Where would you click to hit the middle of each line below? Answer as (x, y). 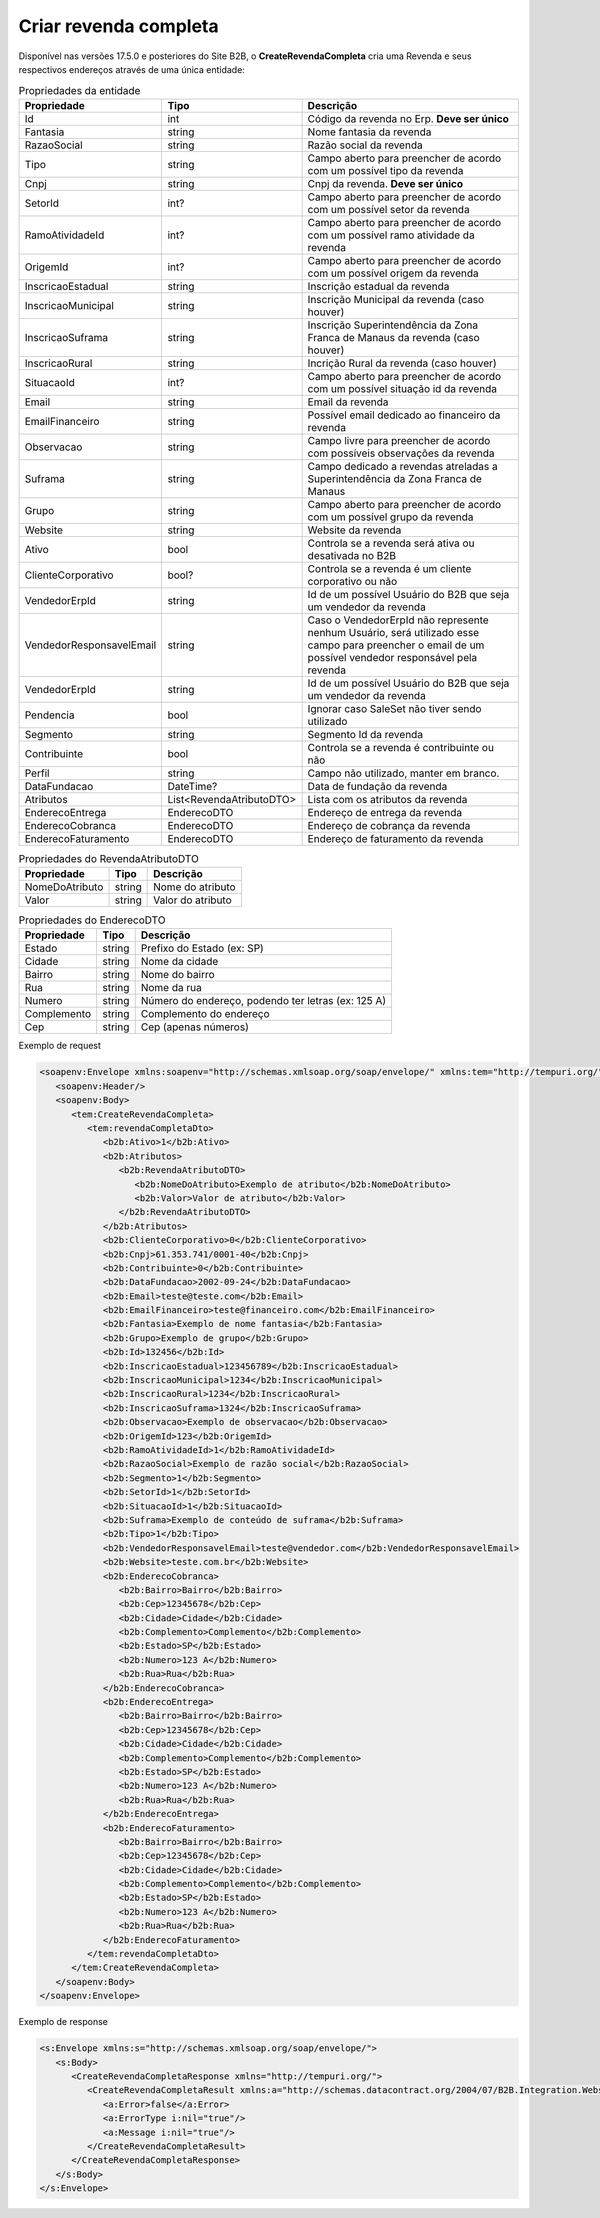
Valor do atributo (192, 900)
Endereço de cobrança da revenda (389, 825)
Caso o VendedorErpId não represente (398, 620)
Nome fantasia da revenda (369, 132)
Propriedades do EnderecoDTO (92, 920)
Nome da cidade (179, 962)
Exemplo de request (60, 1046)
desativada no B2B (352, 555)
